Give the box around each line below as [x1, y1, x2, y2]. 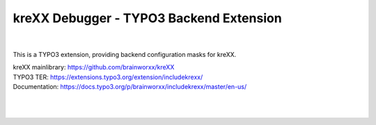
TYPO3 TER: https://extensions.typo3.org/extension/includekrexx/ [13, 73, 203, 81]
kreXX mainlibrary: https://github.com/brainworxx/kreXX [13, 63, 175, 72]
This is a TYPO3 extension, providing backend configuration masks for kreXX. [13, 50, 237, 58]
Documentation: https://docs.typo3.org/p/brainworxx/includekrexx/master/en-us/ [13, 83, 247, 91]
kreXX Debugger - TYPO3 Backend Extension [13, 10, 282, 26]
